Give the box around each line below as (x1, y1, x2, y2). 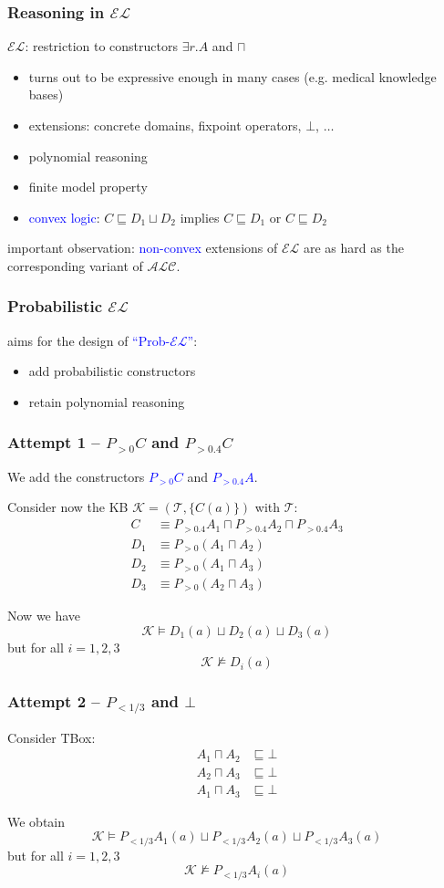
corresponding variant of (7, 256, 143, 275)
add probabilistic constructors (28, 361, 196, 381)
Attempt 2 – (7, 690, 100, 713)
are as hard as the (303, 238, 404, 257)
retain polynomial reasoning (28, 392, 185, 411)
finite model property (28, 177, 148, 196)
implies (180, 207, 220, 226)
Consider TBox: (7, 727, 96, 747)
